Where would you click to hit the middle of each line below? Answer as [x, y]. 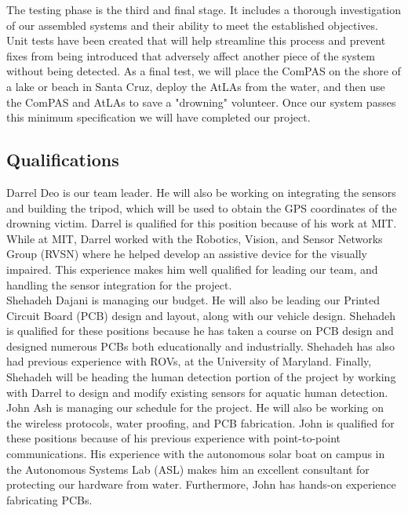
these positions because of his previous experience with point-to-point [173, 438]
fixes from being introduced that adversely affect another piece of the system [191, 55]
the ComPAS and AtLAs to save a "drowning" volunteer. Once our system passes [201, 102]
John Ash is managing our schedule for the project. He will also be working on [195, 407]
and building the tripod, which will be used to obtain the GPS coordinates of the [202, 207]
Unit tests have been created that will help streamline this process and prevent [196, 40]
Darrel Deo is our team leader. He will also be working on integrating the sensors [201, 192]
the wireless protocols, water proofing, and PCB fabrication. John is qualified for [200, 422]
